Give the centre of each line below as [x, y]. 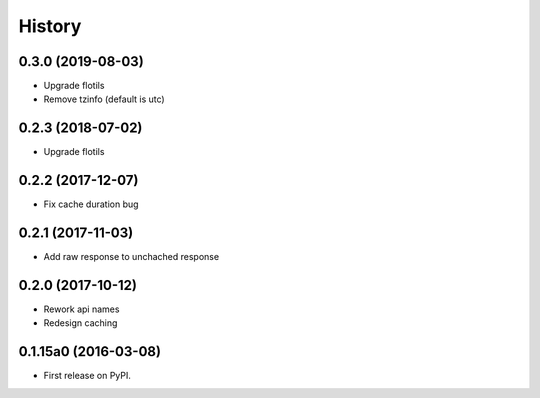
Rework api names [81, 309]
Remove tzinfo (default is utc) [104, 99]
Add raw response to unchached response [131, 257]
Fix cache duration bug [91, 204]
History [50, 26]
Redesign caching [80, 323]
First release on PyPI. [87, 376]
